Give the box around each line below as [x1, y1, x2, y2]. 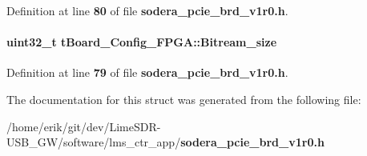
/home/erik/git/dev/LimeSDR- [6, 118, 161, 134]
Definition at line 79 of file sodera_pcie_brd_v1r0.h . [6, 64, 288, 81]
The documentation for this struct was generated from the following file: [6, 90, 361, 107]
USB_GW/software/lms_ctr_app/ [6, 134, 181, 150]
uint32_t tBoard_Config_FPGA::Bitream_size [6, 34, 277, 50]
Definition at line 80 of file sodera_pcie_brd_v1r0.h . [6, 2, 288, 18]
